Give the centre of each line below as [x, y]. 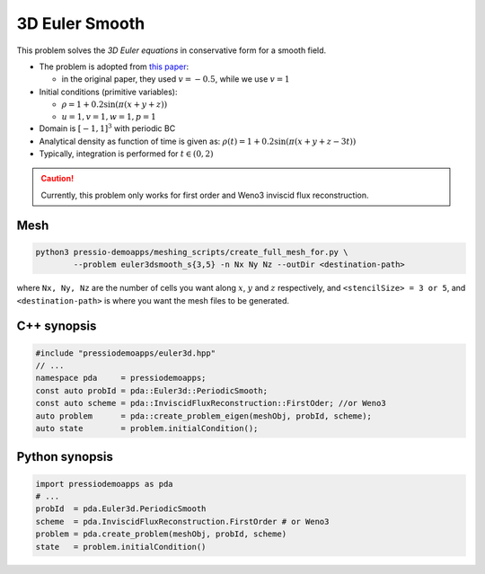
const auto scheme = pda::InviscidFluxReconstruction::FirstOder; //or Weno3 [211, 403]
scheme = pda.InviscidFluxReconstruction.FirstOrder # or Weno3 [182, 521]
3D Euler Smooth [81, 23]
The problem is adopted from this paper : [114, 66]
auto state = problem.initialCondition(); [147, 428]
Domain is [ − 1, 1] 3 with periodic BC [107, 128]
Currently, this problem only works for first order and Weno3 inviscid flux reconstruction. [205, 195]
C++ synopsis [57, 327]
